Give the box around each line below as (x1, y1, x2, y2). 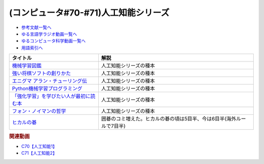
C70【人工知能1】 (21, 143, 57, 149)
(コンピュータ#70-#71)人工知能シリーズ (9, 7, 170, 18)
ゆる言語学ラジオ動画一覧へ (21, 31, 77, 37)
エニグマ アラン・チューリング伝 (12, 78, 88, 84)
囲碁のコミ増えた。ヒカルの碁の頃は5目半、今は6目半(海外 (101, 115, 237, 122)
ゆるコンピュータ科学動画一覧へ (21, 38, 86, 44)
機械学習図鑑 (12, 62, 42, 69)
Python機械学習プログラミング (12, 85, 83, 92)
